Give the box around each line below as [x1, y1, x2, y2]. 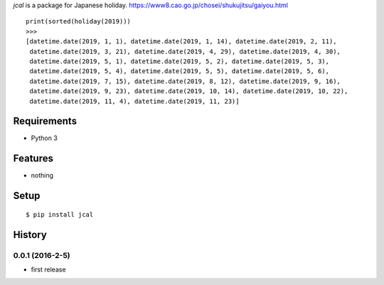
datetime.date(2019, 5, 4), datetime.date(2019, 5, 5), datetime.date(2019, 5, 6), [29, 68, 330, 75]
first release [31, 265, 67, 274]
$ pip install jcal [26, 210, 94, 218]
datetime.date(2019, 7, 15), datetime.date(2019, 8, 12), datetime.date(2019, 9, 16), [29, 77, 341, 85]
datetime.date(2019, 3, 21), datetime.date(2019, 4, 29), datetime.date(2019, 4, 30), [29, 47, 341, 55]
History [13, 228, 48, 241]
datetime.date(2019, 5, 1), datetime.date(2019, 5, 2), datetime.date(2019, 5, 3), [29, 57, 330, 65]
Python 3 [31, 134, 58, 142]
